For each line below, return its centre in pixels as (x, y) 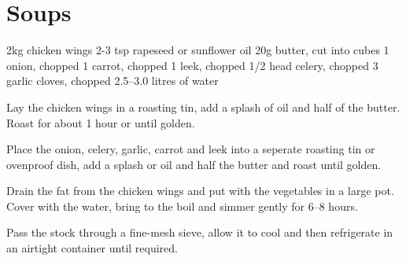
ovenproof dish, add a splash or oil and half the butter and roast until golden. (194, 164)
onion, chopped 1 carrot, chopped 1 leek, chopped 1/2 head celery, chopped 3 (192, 65)
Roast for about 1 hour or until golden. (101, 122)
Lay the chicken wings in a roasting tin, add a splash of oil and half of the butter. (203, 107)
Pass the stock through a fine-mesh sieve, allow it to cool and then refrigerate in (200, 232)
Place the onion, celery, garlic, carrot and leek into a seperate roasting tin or (191, 149)
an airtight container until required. (92, 248)
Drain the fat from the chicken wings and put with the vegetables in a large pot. (200, 191)
